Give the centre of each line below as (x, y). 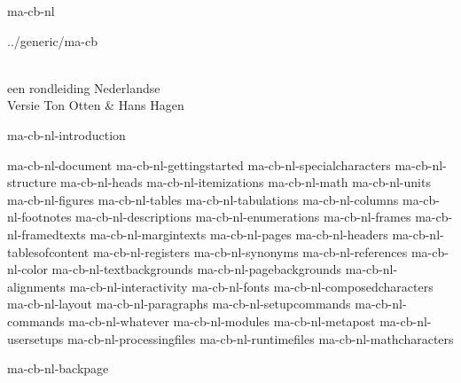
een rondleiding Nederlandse (84, 87)
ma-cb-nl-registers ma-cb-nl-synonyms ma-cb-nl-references (250, 251)
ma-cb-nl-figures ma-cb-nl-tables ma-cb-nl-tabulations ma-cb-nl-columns (203, 199)
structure (32, 182)
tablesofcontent (48, 251)
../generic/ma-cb (52, 40)
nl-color (27, 269)
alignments (36, 286)
